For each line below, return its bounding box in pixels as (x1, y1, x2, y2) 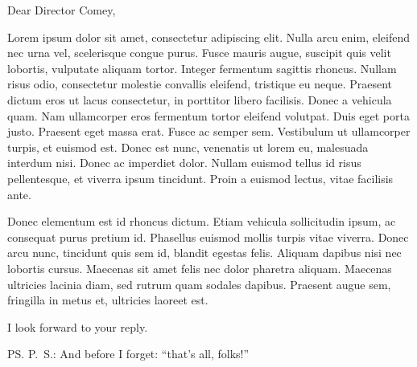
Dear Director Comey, (7, 2, 116, 18)
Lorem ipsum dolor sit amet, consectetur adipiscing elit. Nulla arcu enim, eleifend (7, 28, 410, 45)
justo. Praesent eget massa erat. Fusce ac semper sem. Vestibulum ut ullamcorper (7, 123, 411, 140)
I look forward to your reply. (7, 318, 148, 335)
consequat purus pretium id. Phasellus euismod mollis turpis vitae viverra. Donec (7, 228, 409, 245)
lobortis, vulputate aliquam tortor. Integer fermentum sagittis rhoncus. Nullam (7, 59, 397, 76)
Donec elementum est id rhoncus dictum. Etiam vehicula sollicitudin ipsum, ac (7, 213, 396, 230)
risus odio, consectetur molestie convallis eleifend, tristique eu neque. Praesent (7, 75, 393, 92)
